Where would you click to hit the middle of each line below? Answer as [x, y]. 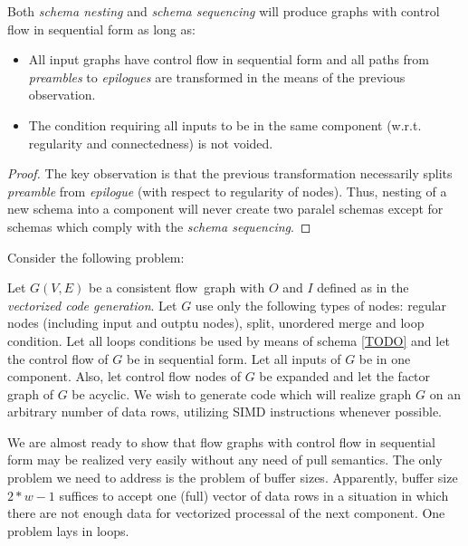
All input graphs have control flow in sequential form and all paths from [229, 59]
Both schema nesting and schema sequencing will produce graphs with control [224, 11]
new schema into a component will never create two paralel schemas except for [225, 209]
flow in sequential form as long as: [101, 29]
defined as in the [363, 287]
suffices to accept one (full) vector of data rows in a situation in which [254, 495]
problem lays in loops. [68, 530]
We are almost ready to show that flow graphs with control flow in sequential [221, 441]
